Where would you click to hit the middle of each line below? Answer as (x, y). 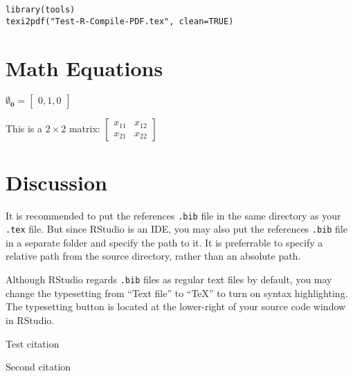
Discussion (56, 182)
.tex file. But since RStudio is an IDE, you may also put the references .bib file (176, 229)
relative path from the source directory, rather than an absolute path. (153, 256)
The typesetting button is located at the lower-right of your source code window (176, 306)
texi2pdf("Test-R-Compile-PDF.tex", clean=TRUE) (120, 21)
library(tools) (40, 10)
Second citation (38, 367)
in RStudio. (30, 320)
